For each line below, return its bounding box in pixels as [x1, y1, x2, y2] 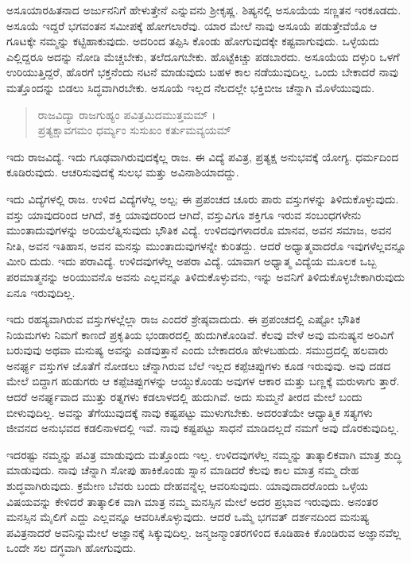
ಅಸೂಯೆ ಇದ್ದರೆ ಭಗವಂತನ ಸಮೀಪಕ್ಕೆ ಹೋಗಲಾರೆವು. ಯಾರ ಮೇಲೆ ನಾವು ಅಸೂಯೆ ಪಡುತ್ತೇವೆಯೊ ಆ [6, 17, 378, 33]
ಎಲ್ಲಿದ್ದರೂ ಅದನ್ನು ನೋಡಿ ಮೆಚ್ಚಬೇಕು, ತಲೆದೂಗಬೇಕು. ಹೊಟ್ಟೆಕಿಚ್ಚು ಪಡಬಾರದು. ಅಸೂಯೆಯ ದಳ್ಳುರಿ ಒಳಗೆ [6, 48, 400, 64]
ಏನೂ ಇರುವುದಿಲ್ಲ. [6, 284, 76, 300]
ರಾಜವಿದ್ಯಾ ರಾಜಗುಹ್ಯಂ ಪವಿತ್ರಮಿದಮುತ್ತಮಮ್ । [37, 106, 216, 122]
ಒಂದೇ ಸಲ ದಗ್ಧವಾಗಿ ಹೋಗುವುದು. [6, 539, 137, 556]
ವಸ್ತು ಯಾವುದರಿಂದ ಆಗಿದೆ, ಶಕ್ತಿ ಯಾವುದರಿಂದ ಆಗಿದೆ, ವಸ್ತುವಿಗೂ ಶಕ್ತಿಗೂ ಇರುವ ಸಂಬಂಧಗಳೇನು [6, 206, 362, 222]
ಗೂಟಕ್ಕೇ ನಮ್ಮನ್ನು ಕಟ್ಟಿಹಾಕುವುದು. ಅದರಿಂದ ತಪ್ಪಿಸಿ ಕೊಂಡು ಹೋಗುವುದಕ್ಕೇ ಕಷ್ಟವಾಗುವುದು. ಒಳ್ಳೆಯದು [6, 33, 379, 49]
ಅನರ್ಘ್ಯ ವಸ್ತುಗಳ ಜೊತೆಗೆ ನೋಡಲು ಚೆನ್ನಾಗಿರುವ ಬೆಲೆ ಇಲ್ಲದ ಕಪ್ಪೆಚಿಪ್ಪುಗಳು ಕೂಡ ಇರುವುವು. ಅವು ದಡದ [6, 357, 391, 373]
